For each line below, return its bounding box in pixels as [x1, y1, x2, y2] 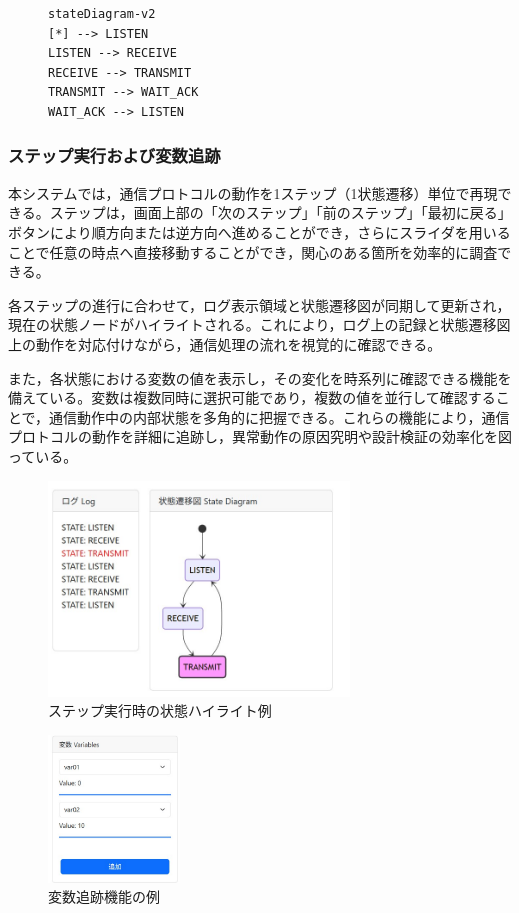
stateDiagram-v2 [48, 7, 156, 21]
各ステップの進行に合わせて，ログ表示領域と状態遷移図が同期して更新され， [8, 294, 511, 315]
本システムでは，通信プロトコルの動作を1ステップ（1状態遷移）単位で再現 [8, 182, 498, 203]
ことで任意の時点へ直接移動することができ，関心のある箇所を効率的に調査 [8, 241, 498, 262]
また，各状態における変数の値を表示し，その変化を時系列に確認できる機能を [8, 367, 512, 388]
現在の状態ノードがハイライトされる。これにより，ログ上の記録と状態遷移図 [8, 314, 511, 335]
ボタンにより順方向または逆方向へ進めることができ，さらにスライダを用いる [8, 221, 511, 242]
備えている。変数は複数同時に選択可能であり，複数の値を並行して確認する [8, 387, 496, 408]
